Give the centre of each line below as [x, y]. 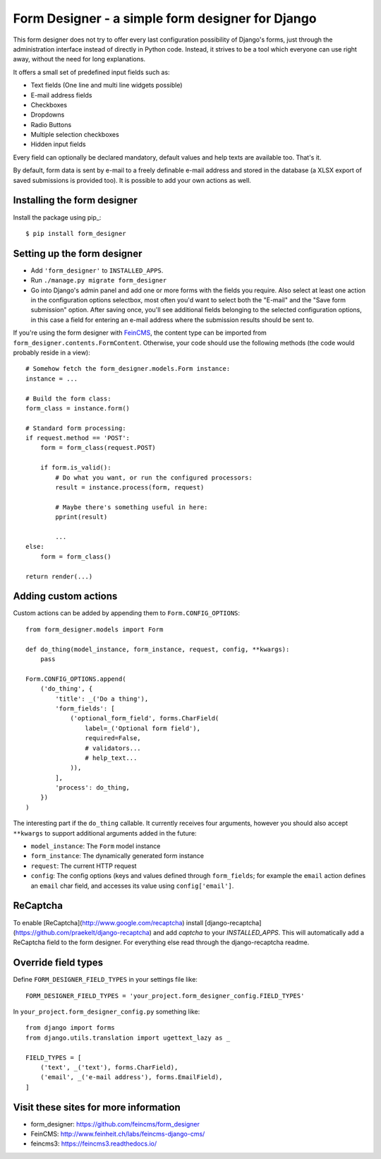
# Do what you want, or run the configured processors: [154, 477]
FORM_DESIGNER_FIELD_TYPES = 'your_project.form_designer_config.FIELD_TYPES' [165, 995]
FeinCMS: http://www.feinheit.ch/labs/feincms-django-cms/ [118, 1134]
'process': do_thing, [93, 788]
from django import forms [71, 1028]
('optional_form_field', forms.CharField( [145, 718]
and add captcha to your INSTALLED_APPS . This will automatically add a [259, 932]
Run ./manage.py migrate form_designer [99, 280]
